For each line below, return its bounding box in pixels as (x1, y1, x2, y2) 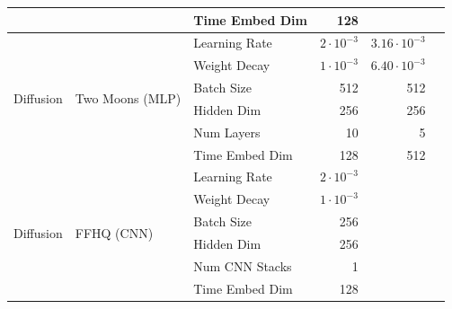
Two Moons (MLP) (75, 89, 182, 108)
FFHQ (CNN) (75, 223, 154, 242)
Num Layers (193, 122, 261, 141)
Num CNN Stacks (193, 256, 292, 275)
